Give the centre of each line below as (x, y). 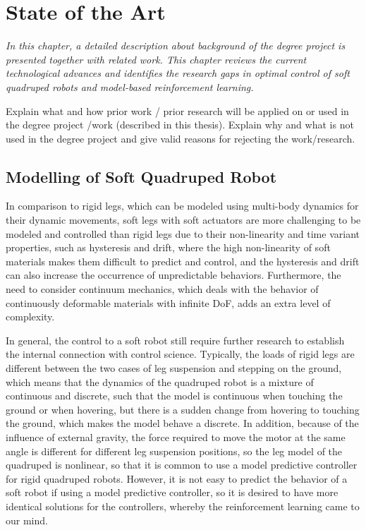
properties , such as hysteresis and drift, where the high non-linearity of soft (168, 247)
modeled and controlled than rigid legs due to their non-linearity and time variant (183, 233)
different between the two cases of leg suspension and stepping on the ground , (174, 368)
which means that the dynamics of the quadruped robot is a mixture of (160, 381)
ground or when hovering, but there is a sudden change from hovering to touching (183, 409)
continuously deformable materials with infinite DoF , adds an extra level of (168, 302)
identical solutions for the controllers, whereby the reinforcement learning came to (183, 506)
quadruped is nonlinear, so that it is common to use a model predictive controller (182, 465)
